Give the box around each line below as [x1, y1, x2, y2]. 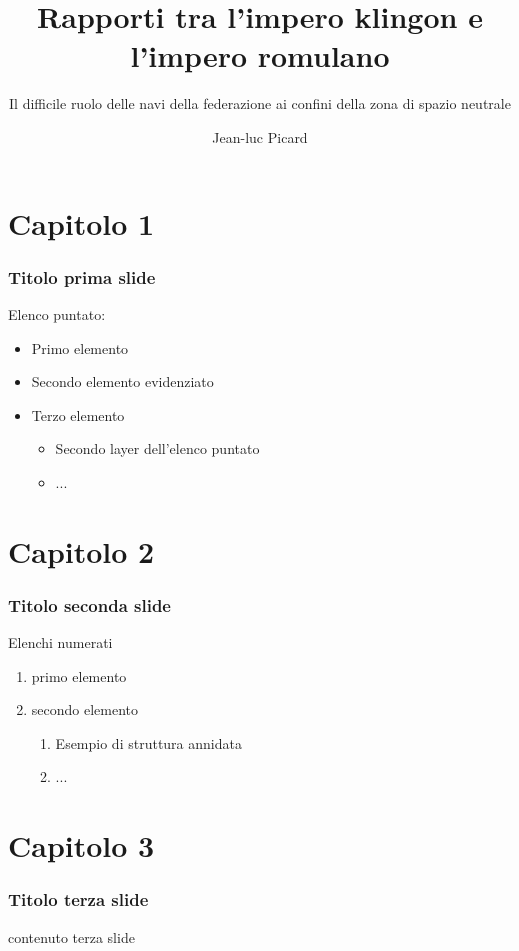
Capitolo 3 [8, 825, 155, 866]
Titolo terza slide [8, 887, 149, 912]
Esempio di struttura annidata [55, 732, 242, 753]
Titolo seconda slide [8, 592, 171, 617]
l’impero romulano [130, 35, 390, 76]
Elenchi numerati [8, 632, 113, 653]
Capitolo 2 [8, 530, 155, 571]
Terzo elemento [31, 404, 125, 425]
